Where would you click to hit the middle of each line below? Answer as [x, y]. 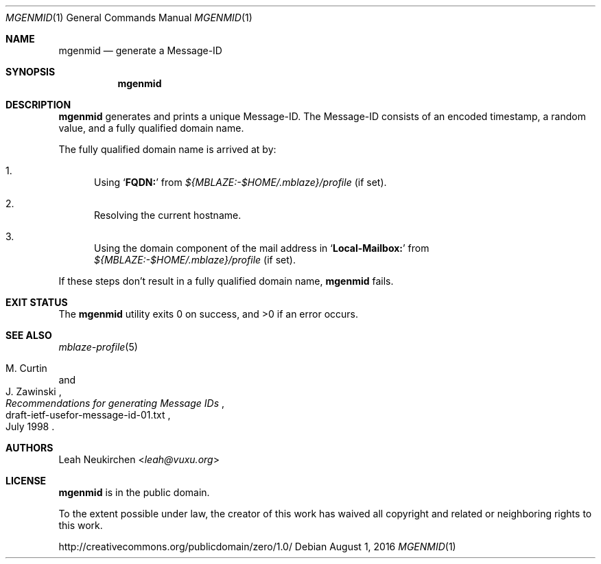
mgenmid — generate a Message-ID [140, 50]
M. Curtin [26, 368]
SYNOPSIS [31, 72]
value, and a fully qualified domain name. [151, 128]
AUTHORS [30, 448]
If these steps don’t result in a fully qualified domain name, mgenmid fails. [226, 281]
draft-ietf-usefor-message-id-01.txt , [88, 415]
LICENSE [26, 481]
